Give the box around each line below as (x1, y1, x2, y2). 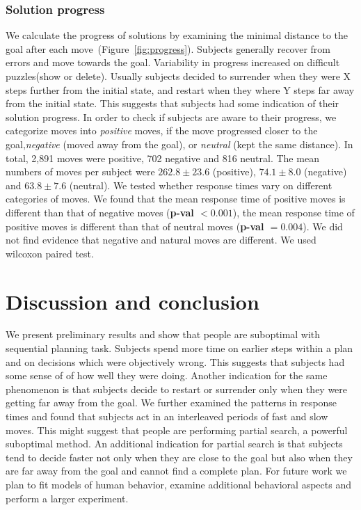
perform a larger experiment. (6, 491, 129, 505)
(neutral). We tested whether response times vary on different (69, 177, 332, 192)
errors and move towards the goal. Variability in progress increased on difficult (6, 55, 340, 70)
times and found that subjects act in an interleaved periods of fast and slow (6, 409, 328, 423)
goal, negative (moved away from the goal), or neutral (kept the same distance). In (6, 136, 353, 151)
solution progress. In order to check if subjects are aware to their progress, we (6, 109, 337, 124)
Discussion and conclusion (6, 287, 259, 315)
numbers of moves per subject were (6, 164, 155, 179)
